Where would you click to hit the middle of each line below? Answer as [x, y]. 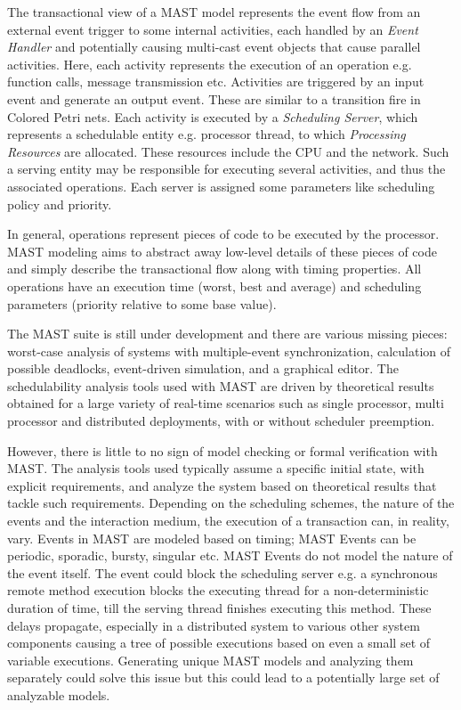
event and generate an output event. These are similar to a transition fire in [214, 98]
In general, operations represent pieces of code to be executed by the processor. [223, 234]
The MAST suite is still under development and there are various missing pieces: [227, 334]
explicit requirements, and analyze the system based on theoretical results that [222, 485]
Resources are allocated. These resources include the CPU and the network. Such [228, 151]
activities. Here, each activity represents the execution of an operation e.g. [210, 64]
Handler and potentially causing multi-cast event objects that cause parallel [214, 47]
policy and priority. [60, 204]
